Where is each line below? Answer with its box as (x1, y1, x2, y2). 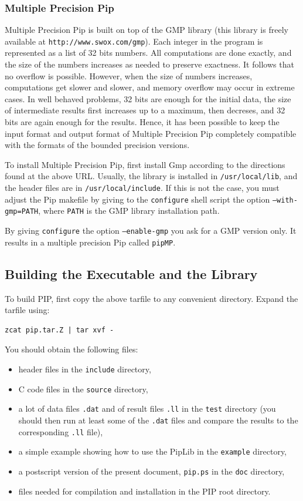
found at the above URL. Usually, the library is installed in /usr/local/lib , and (5, 170, 298, 182)
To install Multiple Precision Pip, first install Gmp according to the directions (5, 158, 285, 170)
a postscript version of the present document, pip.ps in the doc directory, (18, 465, 285, 477)
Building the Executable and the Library (5, 264, 258, 283)
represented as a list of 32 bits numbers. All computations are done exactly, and (5, 46, 292, 59)
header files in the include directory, (18, 362, 151, 375)
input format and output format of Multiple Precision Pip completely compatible (5, 127, 297, 139)
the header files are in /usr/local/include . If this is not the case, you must (5, 181, 280, 194)
